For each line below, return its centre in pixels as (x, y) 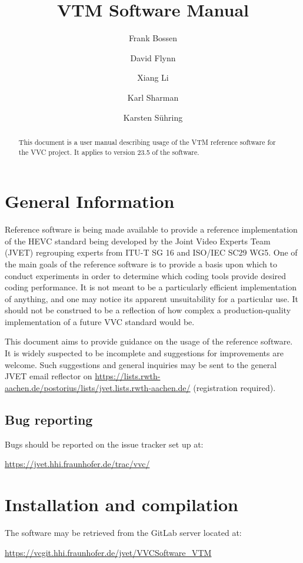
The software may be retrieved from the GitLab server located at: (123, 532)
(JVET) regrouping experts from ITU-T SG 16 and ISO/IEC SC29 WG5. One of (151, 252)
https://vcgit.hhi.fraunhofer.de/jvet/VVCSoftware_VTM (108, 552)
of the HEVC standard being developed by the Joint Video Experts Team (138, 241)
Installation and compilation (121, 504)
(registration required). (234, 387)
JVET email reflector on (49, 376)
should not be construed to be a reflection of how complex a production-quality (148, 310)
